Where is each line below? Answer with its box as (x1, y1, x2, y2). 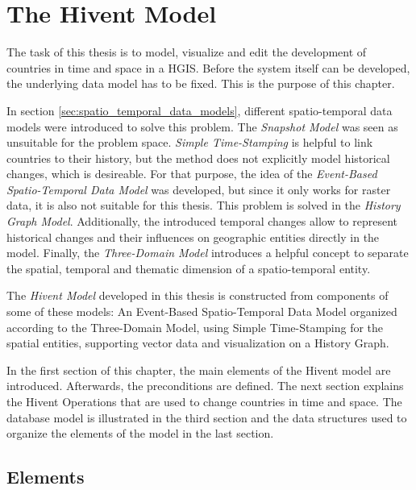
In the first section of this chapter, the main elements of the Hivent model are (6, 361, 391, 378)
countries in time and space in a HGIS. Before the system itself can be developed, (6, 59, 410, 76)
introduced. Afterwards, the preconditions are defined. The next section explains (6, 377, 404, 394)
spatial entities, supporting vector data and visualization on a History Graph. (6, 334, 389, 351)
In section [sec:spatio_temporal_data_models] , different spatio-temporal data (6, 102, 393, 118)
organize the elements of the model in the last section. (6, 425, 274, 442)
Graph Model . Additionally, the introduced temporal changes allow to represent (6, 213, 398, 230)
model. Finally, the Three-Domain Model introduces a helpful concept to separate (6, 244, 409, 261)
